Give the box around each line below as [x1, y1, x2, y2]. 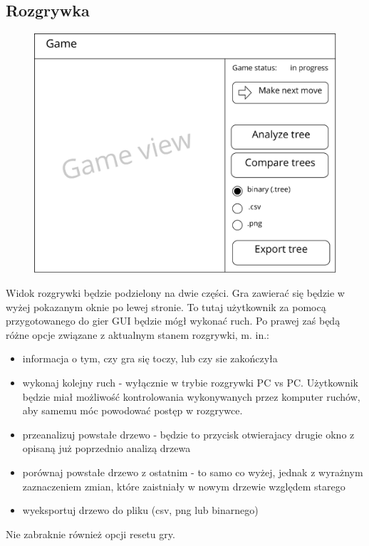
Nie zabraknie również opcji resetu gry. [6, 526, 175, 541]
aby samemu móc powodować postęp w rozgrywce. [22, 403, 243, 418]
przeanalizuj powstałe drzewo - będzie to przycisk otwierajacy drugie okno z [22, 426, 355, 441]
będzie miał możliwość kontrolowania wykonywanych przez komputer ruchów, [22, 389, 360, 404]
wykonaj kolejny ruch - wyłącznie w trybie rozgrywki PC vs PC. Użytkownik [22, 374, 359, 389]
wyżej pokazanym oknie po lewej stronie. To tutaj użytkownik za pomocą [6, 299, 326, 314]
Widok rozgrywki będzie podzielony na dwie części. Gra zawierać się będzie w [6, 285, 345, 300]
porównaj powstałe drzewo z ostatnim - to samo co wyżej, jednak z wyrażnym [22, 464, 363, 479]
